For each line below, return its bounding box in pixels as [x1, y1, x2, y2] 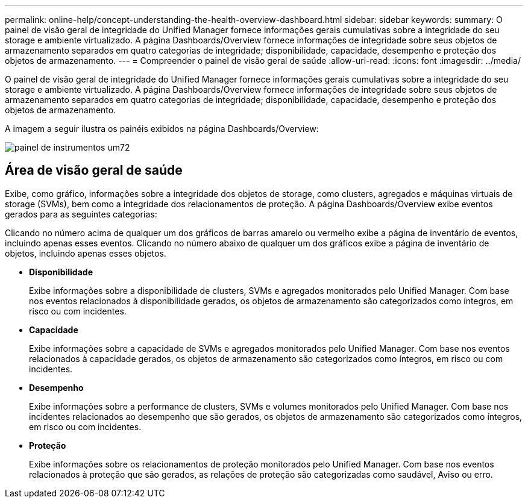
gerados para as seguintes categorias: [5, 208, 157, 219]
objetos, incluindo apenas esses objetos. [5, 248, 166, 258]
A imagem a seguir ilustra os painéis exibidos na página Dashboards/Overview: [5, 123, 319, 134]
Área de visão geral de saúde [5, 163, 183, 178]
